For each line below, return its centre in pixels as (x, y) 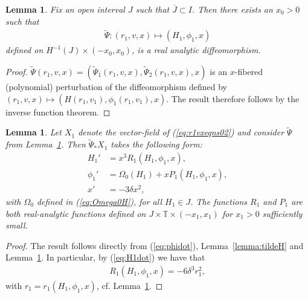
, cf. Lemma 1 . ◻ (130, 286)
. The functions (219, 202)
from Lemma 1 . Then (46, 144)
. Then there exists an (232, 9)
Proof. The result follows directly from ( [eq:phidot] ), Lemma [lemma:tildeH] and (155, 245)
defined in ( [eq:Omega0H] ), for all (99, 202)
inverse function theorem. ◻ (58, 112)
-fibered (249, 72)
